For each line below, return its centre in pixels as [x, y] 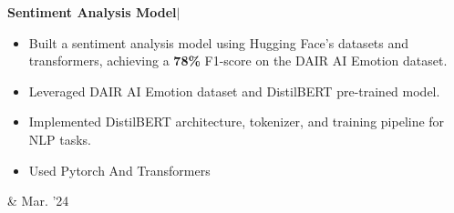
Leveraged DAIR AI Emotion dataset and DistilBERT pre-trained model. [234, 91]
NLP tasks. [60, 139]
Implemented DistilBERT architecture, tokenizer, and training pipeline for [237, 122]
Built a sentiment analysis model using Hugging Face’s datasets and [219, 42]
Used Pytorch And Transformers [119, 170]
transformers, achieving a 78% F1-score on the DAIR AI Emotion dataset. [238, 61]
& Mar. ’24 [38, 201]
